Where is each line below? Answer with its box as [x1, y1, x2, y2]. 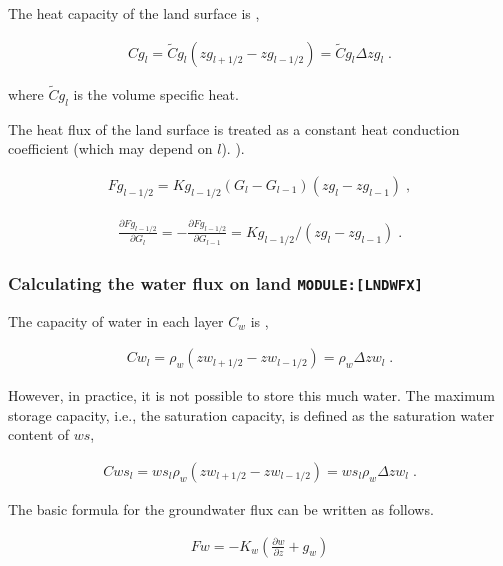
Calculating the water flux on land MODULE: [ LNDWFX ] [8, 270, 423, 295]
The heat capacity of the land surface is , [8, 3, 260, 23]
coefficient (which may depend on [8, 138, 213, 159]
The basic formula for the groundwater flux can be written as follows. [8, 498, 434, 519]
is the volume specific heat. [73, 83, 239, 104]
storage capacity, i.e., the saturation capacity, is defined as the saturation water [8, 404, 495, 425]
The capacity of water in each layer [8, 310, 224, 331]
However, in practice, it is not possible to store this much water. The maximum [8, 385, 495, 406]
